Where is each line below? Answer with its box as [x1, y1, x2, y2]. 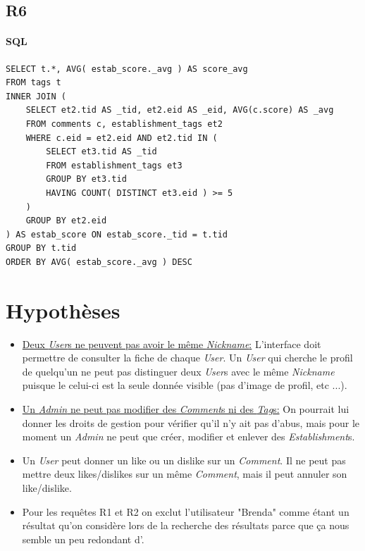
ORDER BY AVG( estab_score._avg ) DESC [6, 256, 192, 267]
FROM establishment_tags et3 [46, 160, 182, 171]
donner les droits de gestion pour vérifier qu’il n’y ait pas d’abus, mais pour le [22, 415, 360, 430]
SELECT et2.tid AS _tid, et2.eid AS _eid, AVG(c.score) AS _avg [25, 105, 334, 116]
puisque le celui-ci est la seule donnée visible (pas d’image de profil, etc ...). [22, 378, 347, 392]
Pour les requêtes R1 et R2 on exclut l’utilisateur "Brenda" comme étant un [22, 504, 349, 519]
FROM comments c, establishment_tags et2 [25, 118, 223, 129]
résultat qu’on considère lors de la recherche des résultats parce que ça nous [22, 518, 349, 533]
